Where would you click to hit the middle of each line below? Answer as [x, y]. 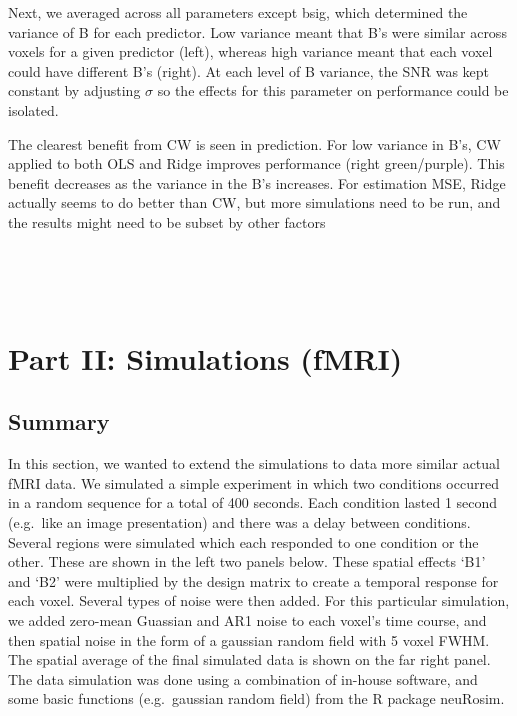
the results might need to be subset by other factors [167, 221]
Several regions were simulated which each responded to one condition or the [243, 541]
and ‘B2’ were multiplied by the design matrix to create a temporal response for [253, 580]
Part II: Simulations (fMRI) [205, 357]
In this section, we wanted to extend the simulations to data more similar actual [254, 463]
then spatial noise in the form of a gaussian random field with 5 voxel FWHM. [249, 639]
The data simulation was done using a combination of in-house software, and [243, 678]
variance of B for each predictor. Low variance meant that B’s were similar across [257, 31]
